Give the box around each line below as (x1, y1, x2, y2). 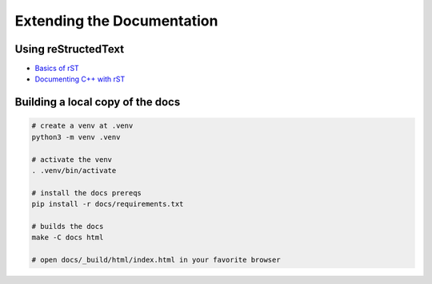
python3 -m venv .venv (31, 132, 121, 141)
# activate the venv (31, 155, 112, 164)
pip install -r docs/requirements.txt (31, 199, 184, 209)
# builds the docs (31, 222, 104, 231)
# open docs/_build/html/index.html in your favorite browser (31, 255, 281, 265)
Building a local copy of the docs (14, 96, 181, 109)
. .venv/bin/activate (31, 166, 117, 176)
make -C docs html (31, 233, 104, 243)
